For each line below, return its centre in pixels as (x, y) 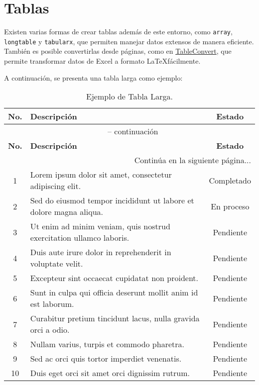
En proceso (230, 206)
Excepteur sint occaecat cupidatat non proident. (114, 278)
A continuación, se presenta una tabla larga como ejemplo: (93, 77)
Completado (230, 180)
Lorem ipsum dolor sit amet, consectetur (101, 175)
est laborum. (52, 304)
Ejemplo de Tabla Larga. (129, 96)
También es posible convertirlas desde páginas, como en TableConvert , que (118, 51)
